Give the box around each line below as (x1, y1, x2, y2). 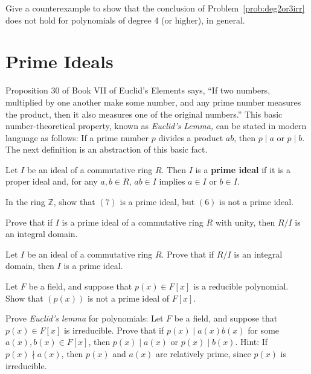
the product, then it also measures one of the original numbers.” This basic (5, 107, 283, 120)
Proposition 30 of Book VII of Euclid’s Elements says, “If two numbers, (5, 84, 271, 97)
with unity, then (215, 215, 275, 228)
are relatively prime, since (156, 347, 251, 360)
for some (248, 323, 280, 336)
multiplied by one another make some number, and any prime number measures (5, 95, 301, 108)
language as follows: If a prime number (5, 131, 149, 144)
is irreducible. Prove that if (63, 323, 164, 336)
